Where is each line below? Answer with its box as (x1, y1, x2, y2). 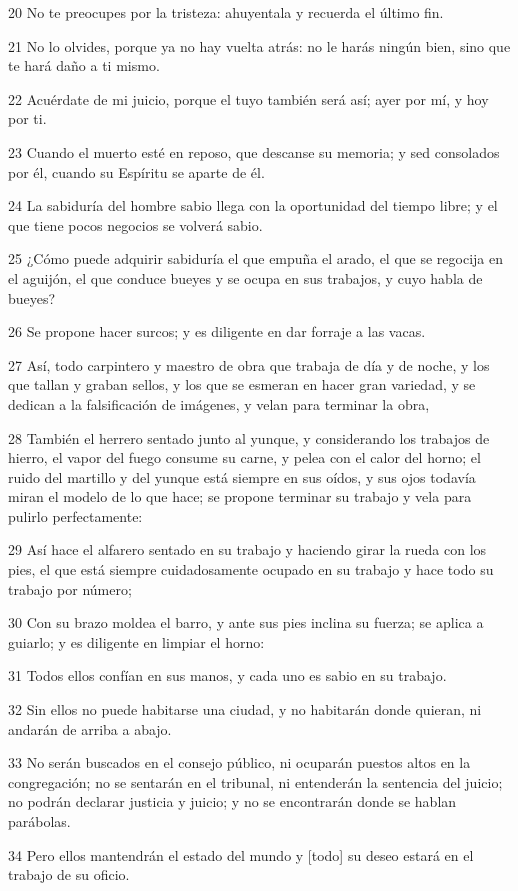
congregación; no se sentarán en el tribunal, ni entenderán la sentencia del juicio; (8, 771, 503, 792)
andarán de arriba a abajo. (8, 718, 172, 739)
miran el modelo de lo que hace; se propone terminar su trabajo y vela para (8, 486, 472, 507)
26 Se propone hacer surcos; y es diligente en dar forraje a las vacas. (8, 321, 426, 342)
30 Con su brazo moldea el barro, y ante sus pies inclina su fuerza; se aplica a (8, 612, 484, 633)
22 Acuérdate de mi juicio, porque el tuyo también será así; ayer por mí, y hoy (8, 88, 489, 109)
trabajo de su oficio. (8, 864, 130, 885)
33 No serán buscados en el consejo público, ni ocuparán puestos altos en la (8, 752, 471, 773)
